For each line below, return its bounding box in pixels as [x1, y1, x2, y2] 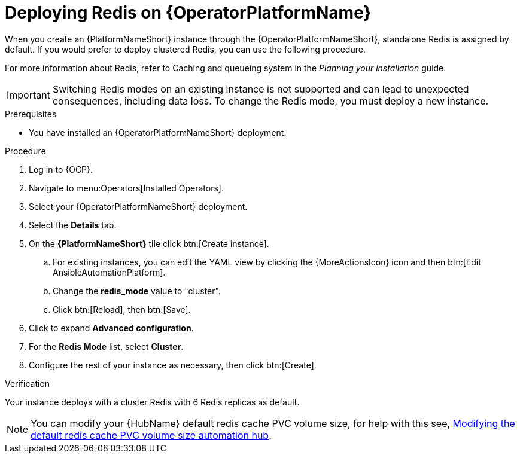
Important [7, 88, 50, 101]
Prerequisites [5, 108, 57, 119]
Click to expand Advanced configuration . [29, 322, 194, 333]
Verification [5, 378, 50, 389]
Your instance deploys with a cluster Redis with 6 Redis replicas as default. [5, 396, 300, 407]
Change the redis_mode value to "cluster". [53, 285, 221, 296]
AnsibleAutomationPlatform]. [53, 267, 166, 277]
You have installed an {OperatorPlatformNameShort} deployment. [29, 127, 287, 138]
